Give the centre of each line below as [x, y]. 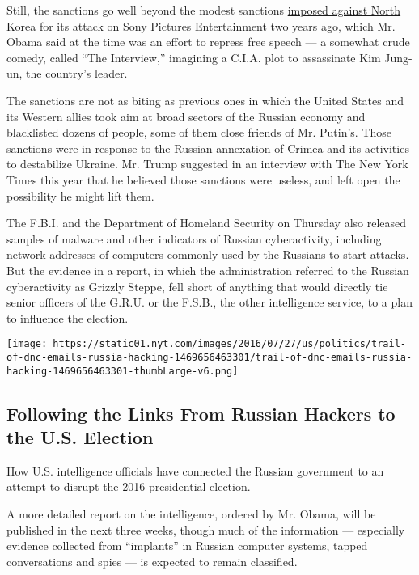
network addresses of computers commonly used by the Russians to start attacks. [208, 254]
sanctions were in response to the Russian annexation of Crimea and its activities [208, 148]
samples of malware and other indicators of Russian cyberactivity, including [194, 238]
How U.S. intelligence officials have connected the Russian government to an [195, 470]
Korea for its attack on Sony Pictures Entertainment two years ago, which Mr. [201, 25]
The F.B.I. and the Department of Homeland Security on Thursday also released [207, 223]
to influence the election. [68, 317]
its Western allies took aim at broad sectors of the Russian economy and [186, 116]
